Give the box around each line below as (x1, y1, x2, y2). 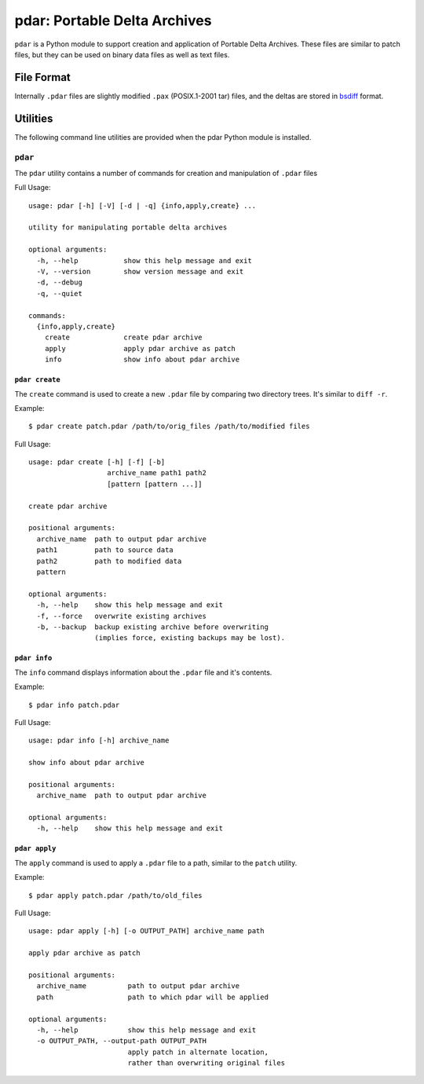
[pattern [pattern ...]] (107, 479, 203, 489)
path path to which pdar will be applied (36, 992, 269, 1002)
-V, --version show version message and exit (36, 267, 244, 276)
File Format (14, 71, 71, 84)
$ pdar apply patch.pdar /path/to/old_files (28, 891, 203, 899)
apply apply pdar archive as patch (44, 344, 236, 353)
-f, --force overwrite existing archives (36, 611, 207, 621)
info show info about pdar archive (44, 355, 239, 364)
